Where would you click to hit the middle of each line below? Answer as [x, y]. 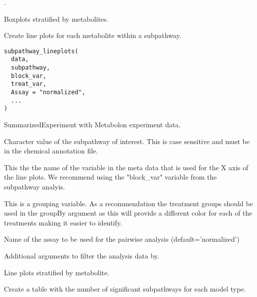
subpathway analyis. [35, 186]
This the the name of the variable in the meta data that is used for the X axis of [126, 167]
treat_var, [29, 84]
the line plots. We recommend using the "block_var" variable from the [110, 177]
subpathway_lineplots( [41, 51]
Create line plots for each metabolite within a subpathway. [93, 35]
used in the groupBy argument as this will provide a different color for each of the [128, 213]
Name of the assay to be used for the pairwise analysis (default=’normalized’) [122, 239]
